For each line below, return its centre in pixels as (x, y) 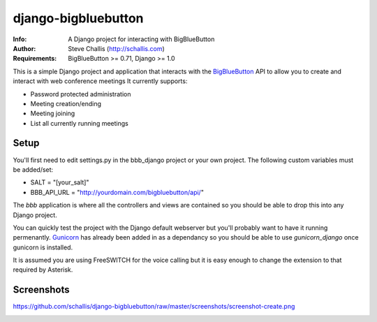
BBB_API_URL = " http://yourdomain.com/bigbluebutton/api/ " (117, 192)
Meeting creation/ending (66, 103)
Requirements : (35, 59)
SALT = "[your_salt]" (60, 182)
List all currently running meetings (79, 123)
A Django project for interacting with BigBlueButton (141, 39)
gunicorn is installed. (43, 247)
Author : (24, 48)
